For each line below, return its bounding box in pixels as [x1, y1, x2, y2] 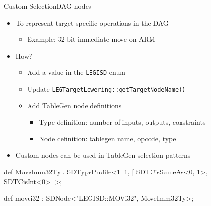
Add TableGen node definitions [27, 100, 121, 110]
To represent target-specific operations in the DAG [15, 17, 169, 28]
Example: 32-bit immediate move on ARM [27, 34, 155, 44]
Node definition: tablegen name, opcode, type [39, 133, 176, 143]
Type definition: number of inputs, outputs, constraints [39, 117, 206, 127]
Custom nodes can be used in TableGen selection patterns [15, 150, 191, 160]
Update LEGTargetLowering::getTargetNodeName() [27, 84, 186, 94]
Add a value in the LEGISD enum [27, 67, 125, 77]
